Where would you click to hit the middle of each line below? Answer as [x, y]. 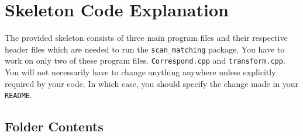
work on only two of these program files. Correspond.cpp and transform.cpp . [145, 60]
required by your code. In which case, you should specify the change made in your [152, 83]
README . [18, 95]
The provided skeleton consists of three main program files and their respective [146, 38]
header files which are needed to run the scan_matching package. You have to [145, 49]
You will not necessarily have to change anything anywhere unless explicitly [140, 72]
